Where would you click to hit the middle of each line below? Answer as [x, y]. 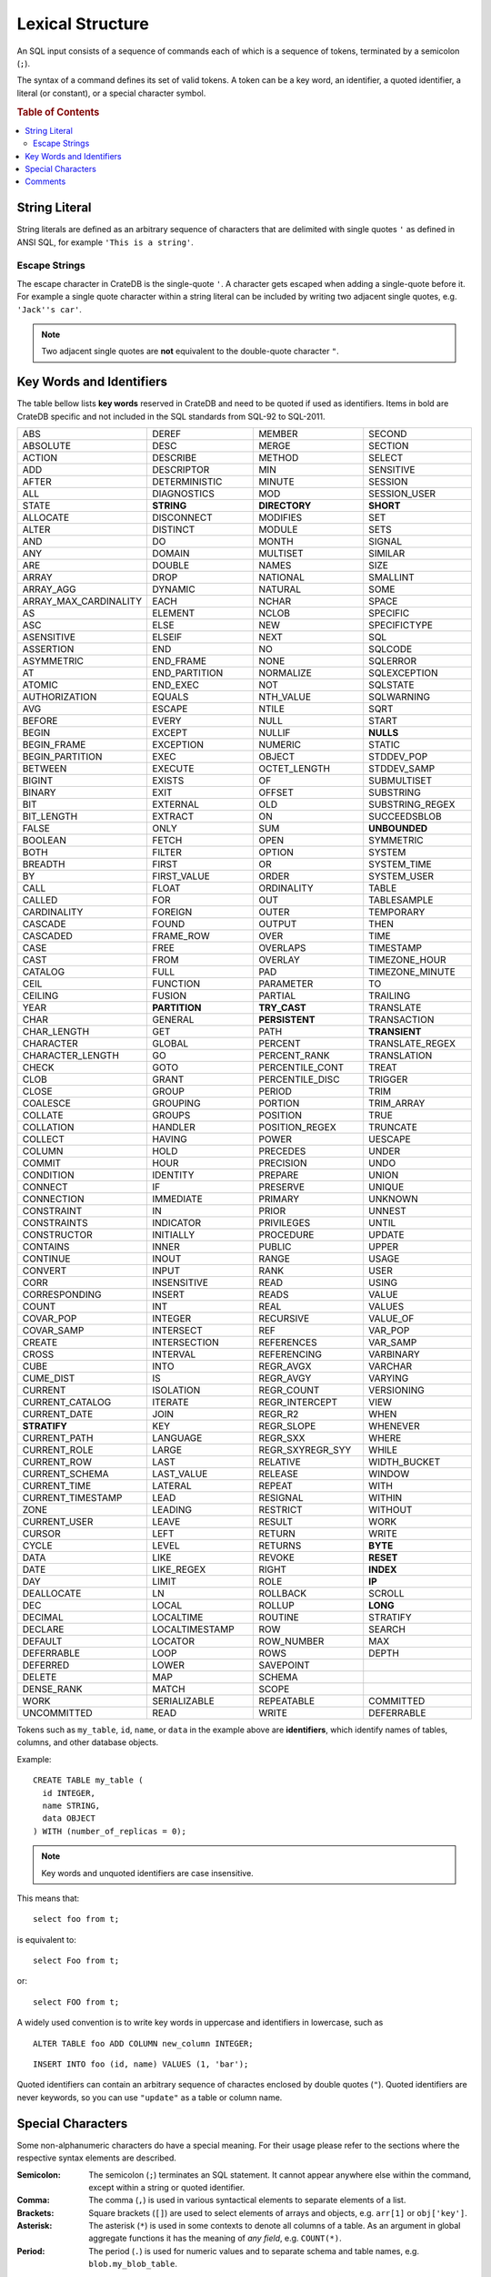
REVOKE [277, 1557]
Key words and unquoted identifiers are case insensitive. [147, 1873]
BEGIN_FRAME [54, 745]
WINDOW [389, 1474]
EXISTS [168, 781]
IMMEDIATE [177, 1200]
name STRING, [71, 1805]
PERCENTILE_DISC [299, 1079]
